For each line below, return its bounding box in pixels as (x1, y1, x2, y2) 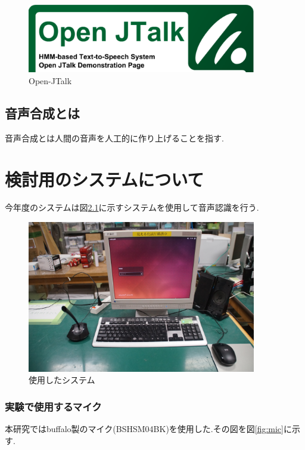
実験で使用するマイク (5, 399, 102, 414)
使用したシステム (29, 374, 95, 386)
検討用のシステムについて (5, 167, 204, 191)
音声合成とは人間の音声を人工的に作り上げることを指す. (5, 131, 224, 144)
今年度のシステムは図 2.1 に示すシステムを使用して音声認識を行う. (5, 201, 259, 214)
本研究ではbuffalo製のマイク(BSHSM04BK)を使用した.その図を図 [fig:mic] (5, 423, 284, 435)
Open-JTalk (29, 74, 72, 87)
